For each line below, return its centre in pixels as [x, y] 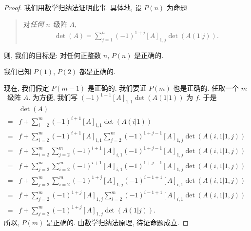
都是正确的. [97, 71]
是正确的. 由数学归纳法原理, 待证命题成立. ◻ [117, 222]
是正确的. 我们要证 [117, 87]
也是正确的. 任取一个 [206, 87]
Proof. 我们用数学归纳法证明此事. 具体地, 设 [73, 7]
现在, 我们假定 [27, 87]
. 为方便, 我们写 [53, 97]
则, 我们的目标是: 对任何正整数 [53, 55]
